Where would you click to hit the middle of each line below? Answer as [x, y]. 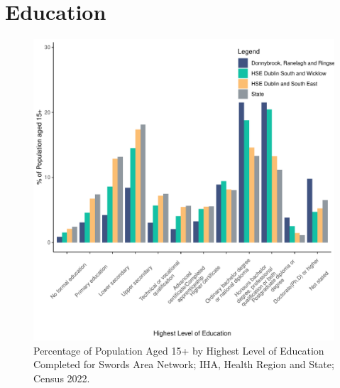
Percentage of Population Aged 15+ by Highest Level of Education [179, 350]
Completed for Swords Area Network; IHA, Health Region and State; [184, 364]
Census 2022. [62, 378]
